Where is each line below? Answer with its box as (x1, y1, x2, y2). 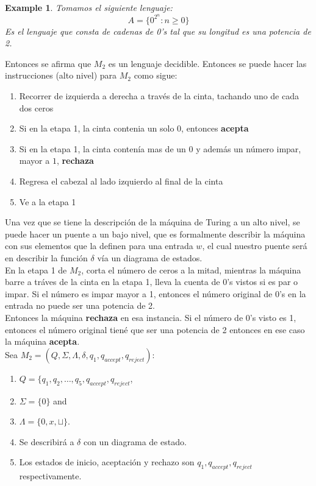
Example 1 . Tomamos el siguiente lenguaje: (5, 1, 173, 13)
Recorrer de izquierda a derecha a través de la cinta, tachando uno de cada (19, 90, 299, 102)
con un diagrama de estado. (83, 435, 187, 448)
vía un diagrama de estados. (97, 251, 203, 264)
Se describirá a (19, 435, 74, 448)
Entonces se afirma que (5, 57, 92, 69)
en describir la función (5, 251, 88, 264)
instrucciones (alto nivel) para (5, 69, 117, 82)
